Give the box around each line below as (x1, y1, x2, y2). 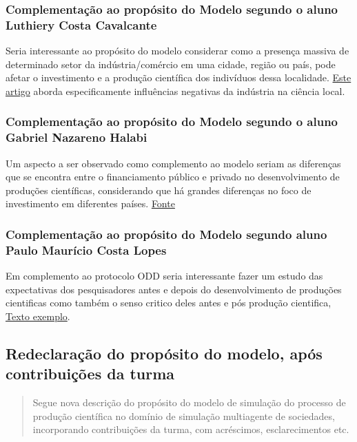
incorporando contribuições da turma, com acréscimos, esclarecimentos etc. (32, 422, 349, 436)
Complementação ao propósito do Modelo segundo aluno (6, 225, 327, 242)
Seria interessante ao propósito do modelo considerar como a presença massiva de (6, 43, 349, 58)
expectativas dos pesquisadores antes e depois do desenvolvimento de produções (6, 282, 342, 296)
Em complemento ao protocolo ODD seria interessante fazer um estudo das (6, 269, 323, 283)
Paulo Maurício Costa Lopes (6, 241, 167, 258)
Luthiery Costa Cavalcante (6, 16, 157, 33)
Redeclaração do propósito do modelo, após (6, 342, 323, 364)
